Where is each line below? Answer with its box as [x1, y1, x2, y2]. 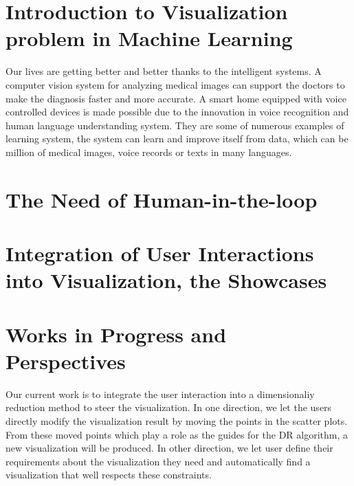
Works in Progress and [5, 320, 227, 348]
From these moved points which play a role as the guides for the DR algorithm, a [5, 427, 349, 441]
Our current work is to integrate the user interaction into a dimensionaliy [5, 386, 315, 401]
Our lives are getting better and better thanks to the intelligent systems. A [5, 64, 322, 78]
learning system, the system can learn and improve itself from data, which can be [5, 131, 349, 146]
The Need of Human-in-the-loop [5, 185, 318, 213]
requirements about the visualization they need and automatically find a [5, 454, 311, 468]
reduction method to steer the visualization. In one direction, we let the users [5, 400, 332, 415]
